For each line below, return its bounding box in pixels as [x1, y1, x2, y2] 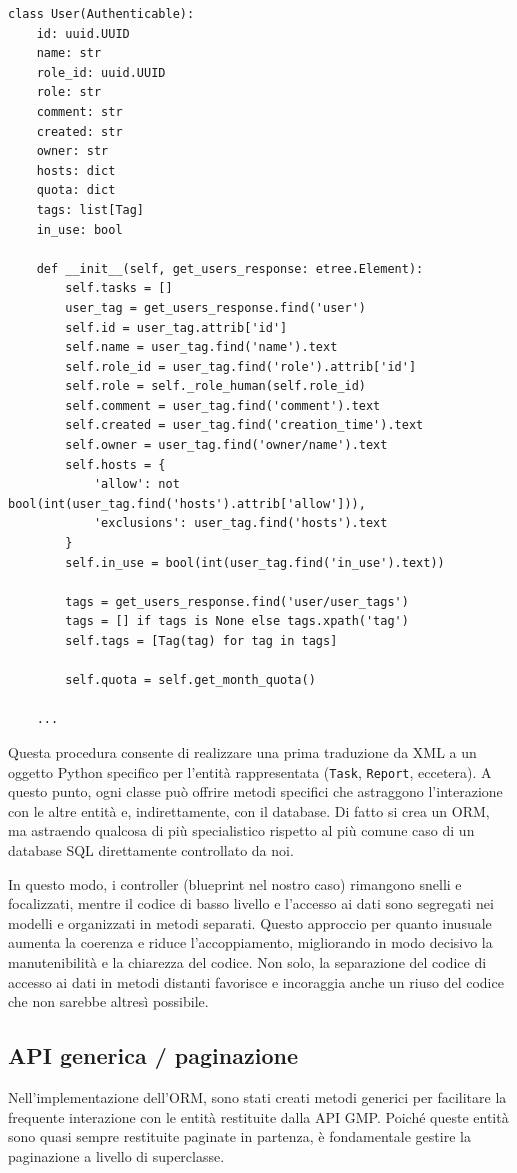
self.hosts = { [65, 457, 166, 472]
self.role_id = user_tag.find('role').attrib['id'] [65, 359, 417, 374]
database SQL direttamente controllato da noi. [8, 840, 294, 860]
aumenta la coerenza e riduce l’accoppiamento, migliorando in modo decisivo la [8, 932, 493, 953]
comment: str [36, 104, 123, 119]
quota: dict [36, 183, 116, 198]
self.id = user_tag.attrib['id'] [65, 320, 288, 335]
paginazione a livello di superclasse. [8, 1145, 225, 1166]
